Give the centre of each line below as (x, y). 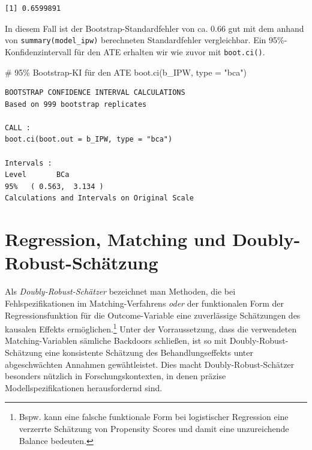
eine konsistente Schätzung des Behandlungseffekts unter (149, 352)
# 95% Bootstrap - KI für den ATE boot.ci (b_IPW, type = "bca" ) (126, 72)
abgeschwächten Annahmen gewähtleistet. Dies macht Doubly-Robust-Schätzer (150, 364)
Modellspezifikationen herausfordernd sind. (84, 387)
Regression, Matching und (115, 239)
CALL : (18, 127)
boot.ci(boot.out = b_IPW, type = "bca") (89, 139)
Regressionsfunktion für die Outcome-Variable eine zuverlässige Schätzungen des (153, 315)
